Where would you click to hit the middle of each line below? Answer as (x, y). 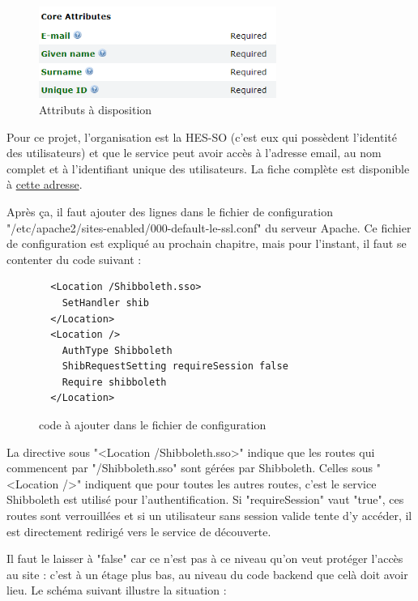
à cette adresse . (45, 184)
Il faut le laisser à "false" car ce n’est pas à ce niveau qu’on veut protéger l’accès (205, 558)
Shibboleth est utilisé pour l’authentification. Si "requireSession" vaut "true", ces (205, 499)
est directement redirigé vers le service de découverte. (139, 531)
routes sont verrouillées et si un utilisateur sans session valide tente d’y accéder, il (209, 516)
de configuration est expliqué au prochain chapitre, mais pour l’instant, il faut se (207, 243)
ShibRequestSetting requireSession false (175, 367)
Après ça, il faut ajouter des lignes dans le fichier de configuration (170, 211)
